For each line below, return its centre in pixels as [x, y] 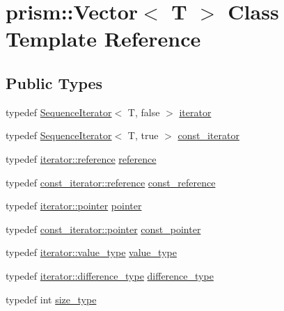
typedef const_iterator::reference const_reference [111, 182]
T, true [143, 135]
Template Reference [103, 39]
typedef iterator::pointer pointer [74, 206]
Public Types [54, 82]
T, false [144, 112]
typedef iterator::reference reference [81, 158]
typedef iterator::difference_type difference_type [110, 275]
